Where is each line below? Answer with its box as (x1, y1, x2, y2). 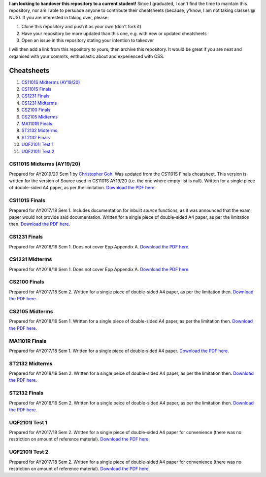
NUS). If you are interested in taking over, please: (9, 14, 109, 20)
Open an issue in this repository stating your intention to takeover (21, 37, 154, 43)
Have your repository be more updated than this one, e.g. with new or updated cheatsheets (21, 30, 207, 37)
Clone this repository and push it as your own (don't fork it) (21, 24, 141, 30)
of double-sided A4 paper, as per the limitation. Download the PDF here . (9, 185, 156, 191)
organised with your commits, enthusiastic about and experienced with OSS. (9, 53, 165, 59)
